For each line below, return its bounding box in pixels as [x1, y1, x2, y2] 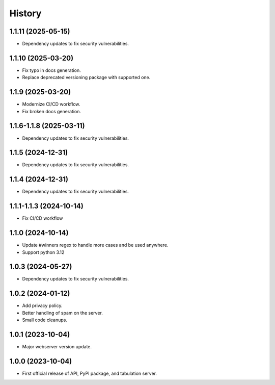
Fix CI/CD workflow [22, 215, 63, 221]
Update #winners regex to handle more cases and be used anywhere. [22, 242, 169, 248]
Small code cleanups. [22, 317, 67, 323]
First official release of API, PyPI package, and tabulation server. [22, 370, 157, 376]
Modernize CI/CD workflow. [22, 101, 80, 107]
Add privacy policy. [22, 302, 63, 309]
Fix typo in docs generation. [22, 67, 81, 73]
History [9, 8, 42, 19]
